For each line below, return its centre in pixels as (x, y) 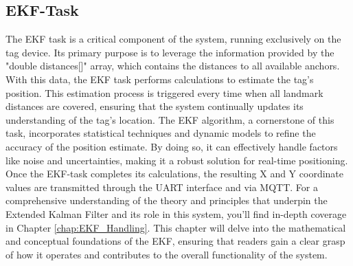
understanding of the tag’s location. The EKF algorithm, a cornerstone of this (170, 119)
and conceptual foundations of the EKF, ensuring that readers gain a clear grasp (175, 241)
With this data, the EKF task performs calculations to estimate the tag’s (160, 79)
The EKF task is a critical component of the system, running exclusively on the (173, 39)
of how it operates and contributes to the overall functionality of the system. (167, 254)
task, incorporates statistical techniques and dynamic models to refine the (161, 133)
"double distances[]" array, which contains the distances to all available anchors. (173, 66)
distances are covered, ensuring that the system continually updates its (155, 106)
